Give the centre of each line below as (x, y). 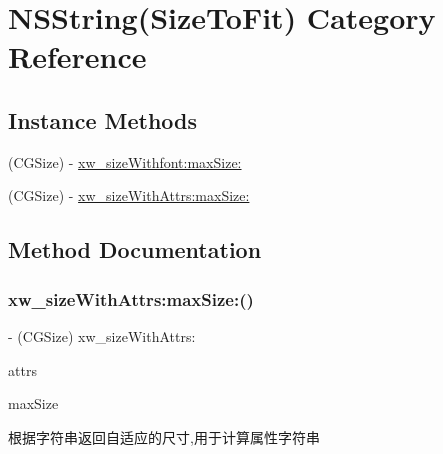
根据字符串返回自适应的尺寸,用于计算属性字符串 (164, 436)
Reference (77, 56)
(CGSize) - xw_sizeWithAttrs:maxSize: (129, 195)
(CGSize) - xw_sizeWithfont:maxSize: (125, 161)
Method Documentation (135, 249)
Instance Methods (102, 119)
